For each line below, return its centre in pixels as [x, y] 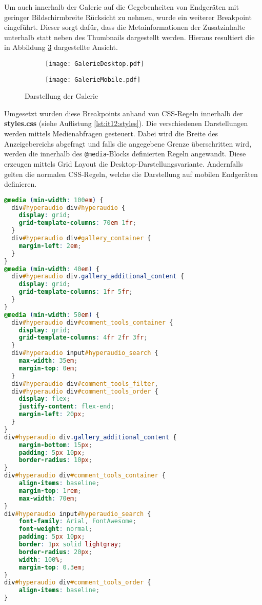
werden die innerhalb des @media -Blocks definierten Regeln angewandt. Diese [125, 154]
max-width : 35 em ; [48, 361]
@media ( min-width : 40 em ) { [52, 269]
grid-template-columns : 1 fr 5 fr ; [76, 292]
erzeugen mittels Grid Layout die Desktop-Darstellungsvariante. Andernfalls [124, 163]
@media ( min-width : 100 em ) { [54, 200]
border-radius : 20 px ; [55, 552]
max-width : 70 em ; [48, 498]
